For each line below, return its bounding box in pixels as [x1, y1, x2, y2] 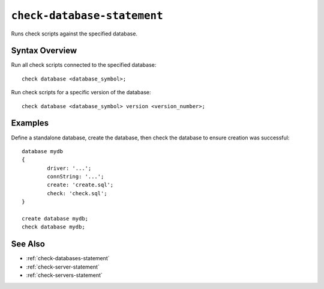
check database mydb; [22, 224, 85, 231]
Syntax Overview [11, 46, 77, 56]
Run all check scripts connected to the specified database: [11, 61, 157, 68]
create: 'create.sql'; [47, 181, 114, 189]
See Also [11, 239, 45, 249]
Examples [11, 118, 49, 129]
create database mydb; [22, 215, 89, 222]
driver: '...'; [47, 165, 92, 171]
